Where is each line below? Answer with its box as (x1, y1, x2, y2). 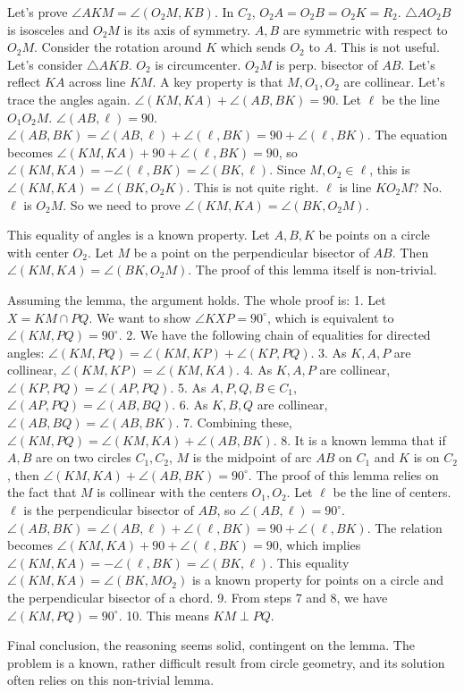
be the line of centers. (333, 483, 451, 502)
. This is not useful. (333, 38, 440, 56)
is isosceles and (7, 20, 89, 38)
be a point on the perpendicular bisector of (133, 242, 369, 261)
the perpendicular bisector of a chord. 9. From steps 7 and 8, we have (7, 588, 388, 606)
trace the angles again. (7, 89, 131, 108)
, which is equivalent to (266, 308, 394, 326)
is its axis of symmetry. (123, 20, 251, 38)
